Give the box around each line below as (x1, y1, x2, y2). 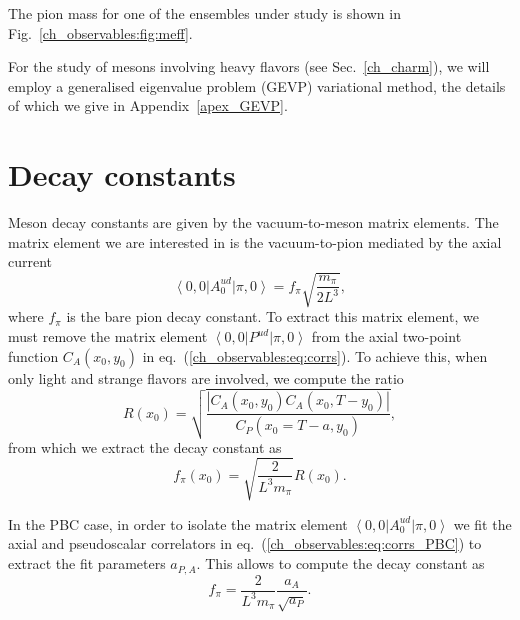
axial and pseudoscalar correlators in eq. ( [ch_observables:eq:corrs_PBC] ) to (8, 533, 482, 554)
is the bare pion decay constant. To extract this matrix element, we (66, 306, 479, 327)
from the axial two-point (311, 326, 462, 347)
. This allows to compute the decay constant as (196, 553, 485, 574)
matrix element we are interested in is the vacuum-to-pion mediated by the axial (8, 231, 502, 252)
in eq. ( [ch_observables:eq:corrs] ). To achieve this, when (142, 345, 488, 366)
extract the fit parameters (8, 553, 166, 574)
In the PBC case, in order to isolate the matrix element (8, 513, 348, 534)
